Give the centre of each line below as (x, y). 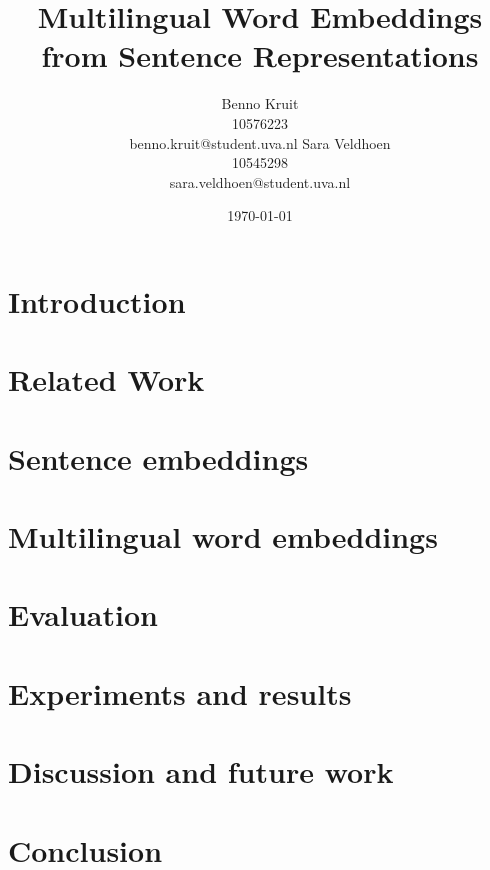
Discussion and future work (201, 771)
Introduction (97, 300)
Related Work (106, 379)
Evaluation (83, 614)
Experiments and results (180, 692)
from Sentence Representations (260, 55)
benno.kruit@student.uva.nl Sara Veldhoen (260, 142)
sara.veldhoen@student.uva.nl (260, 181)
